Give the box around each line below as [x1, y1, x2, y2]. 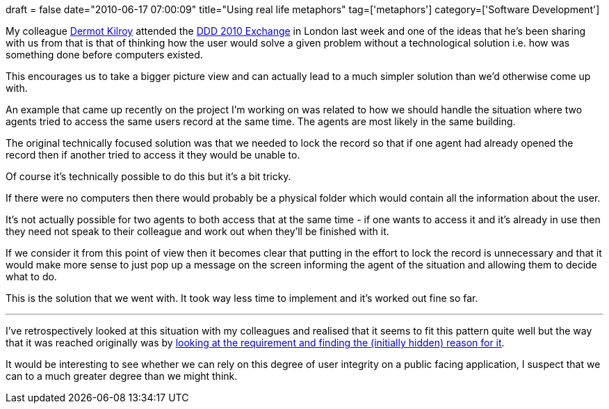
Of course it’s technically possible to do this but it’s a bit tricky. [6, 170, 291, 182]
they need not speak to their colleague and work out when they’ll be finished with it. [6, 225, 389, 237]
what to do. [6, 271, 57, 282]
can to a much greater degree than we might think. [6, 370, 238, 382]
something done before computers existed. [6, 49, 203, 61]
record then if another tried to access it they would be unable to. [6, 149, 300, 161]
